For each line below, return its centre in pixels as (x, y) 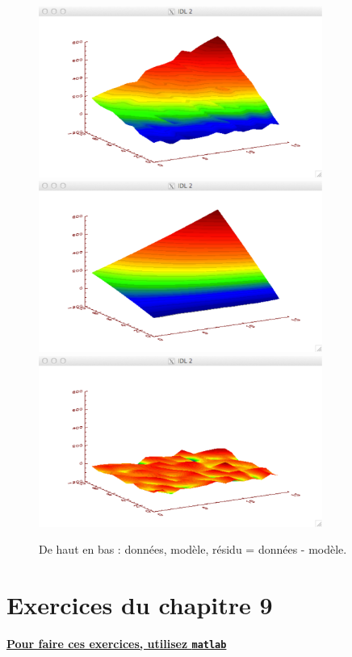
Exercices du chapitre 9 (140, 604)
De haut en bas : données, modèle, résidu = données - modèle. (193, 549)
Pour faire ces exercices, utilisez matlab (117, 643)
